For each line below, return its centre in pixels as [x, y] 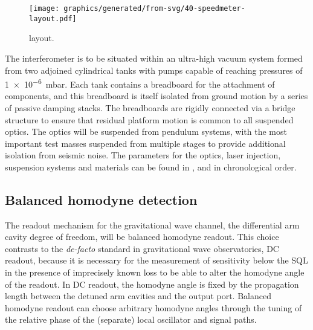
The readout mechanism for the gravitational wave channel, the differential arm [152, 225]
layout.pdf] [53, 18]
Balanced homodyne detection [101, 199]
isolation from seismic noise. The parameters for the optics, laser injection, [143, 155]
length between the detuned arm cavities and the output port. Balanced [138, 296]
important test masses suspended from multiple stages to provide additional [145, 143]
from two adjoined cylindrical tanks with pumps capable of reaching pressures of [154, 70]
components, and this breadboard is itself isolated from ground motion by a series [156, 96]
